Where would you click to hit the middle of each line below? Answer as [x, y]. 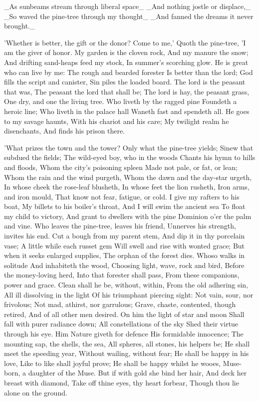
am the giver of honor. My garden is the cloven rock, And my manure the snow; [126, 52]
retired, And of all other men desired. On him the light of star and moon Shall [124, 314]
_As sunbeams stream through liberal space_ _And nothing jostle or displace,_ [128, 6]
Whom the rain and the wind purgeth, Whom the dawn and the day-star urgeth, [128, 177]
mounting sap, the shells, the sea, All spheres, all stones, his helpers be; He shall [127, 343]
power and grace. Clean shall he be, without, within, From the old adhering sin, [126, 285]
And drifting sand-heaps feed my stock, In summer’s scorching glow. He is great [126, 62]
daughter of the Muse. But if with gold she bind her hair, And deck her [137, 373]
